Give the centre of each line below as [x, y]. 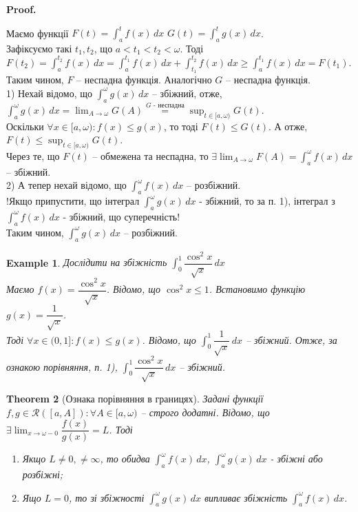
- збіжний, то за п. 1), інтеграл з [267, 201]
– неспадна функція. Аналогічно [144, 80]
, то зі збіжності [106, 497]
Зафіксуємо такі [39, 48]
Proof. [21, 9]
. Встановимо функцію [257, 289]
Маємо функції [38, 33]
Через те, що [33, 155]
